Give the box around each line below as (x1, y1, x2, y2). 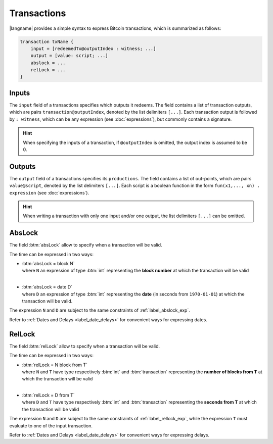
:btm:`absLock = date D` (22, 284, 73, 290)
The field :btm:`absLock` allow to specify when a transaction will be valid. (9, 242, 162, 248)
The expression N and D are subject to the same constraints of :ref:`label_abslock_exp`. (9, 307, 191, 313)
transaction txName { (20, 38, 74, 44)
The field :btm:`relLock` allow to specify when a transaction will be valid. (9, 343, 160, 349)
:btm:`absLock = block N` (22, 261, 75, 267)
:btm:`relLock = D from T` (22, 392, 75, 399)
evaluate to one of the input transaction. (9, 422, 93, 429)
